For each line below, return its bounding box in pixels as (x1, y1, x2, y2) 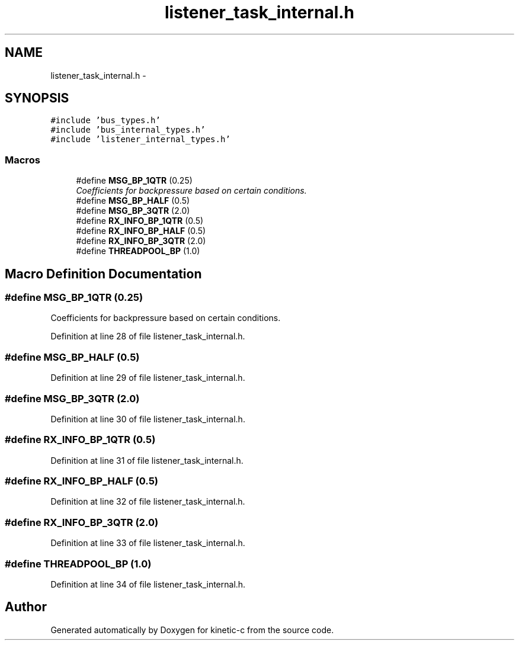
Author (5, 599, 47, 615)
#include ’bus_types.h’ (50, 115, 161, 126)
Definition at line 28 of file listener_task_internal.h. (50, 331, 245, 342)
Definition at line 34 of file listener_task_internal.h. (50, 579, 246, 589)
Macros (5, 153, 40, 166)
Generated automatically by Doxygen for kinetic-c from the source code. (50, 624, 334, 635)
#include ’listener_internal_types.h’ (50, 134, 230, 145)
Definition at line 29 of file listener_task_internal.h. (50, 373, 245, 383)
